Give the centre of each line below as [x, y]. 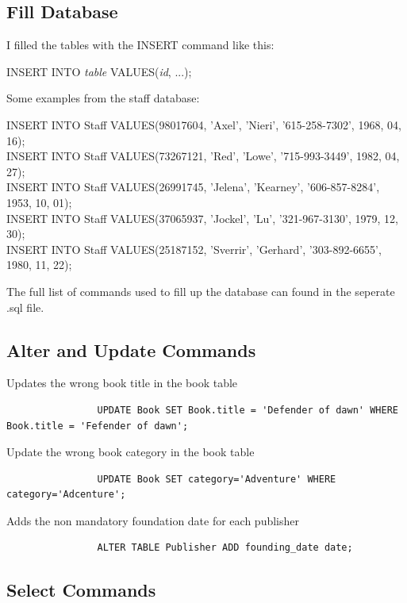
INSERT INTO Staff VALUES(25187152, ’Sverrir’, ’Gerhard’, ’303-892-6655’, [194, 249]
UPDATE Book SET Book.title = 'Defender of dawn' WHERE [248, 410]
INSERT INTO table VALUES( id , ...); [99, 71]
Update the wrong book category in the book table [131, 452]
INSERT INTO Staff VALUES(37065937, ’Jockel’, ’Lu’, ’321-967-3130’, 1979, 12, [202, 218]
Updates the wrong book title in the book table [122, 383]
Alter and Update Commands [131, 350]
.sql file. [25, 307]
